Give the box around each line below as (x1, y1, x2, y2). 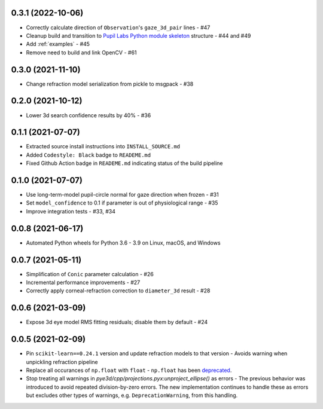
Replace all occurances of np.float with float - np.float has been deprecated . (26, 367, 232, 374)
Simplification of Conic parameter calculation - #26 (26, 270, 154, 277)
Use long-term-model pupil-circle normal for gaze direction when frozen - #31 (26, 191, 219, 199)
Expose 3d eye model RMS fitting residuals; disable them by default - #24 (26, 319, 208, 326)
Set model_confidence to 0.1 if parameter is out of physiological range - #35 (26, 199, 218, 206)
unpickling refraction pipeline (26, 358, 98, 365)
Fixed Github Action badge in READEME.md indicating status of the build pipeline (26, 160, 224, 167)
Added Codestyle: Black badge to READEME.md (26, 151, 151, 158)
